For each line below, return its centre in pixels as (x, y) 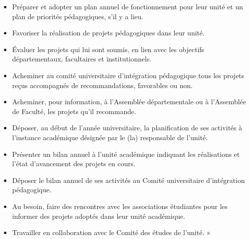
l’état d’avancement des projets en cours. (74, 164)
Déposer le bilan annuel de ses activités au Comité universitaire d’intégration (128, 180)
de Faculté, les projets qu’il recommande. (74, 111)
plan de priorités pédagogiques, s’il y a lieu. (78, 16)
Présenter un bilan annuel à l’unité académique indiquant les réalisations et (126, 154)
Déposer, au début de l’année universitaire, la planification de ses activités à (127, 128)
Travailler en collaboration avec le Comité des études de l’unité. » (111, 232)
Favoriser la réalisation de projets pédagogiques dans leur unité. (108, 33)
